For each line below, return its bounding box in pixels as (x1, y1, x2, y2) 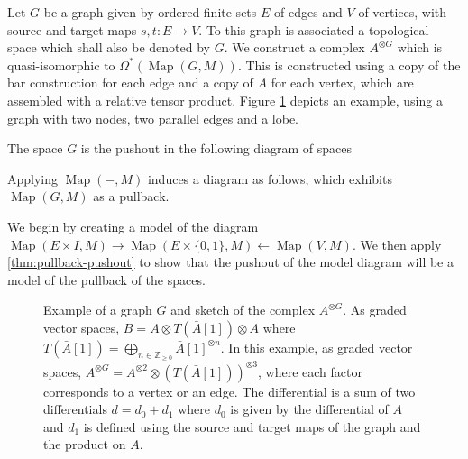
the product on (43, 435, 126, 454)
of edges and (273, 3, 343, 21)
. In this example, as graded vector (220, 337, 413, 356)
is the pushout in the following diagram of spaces (80, 139, 353, 158)
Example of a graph (43, 300, 152, 319)
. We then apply (352, 234, 442, 253)
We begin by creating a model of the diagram (7, 216, 259, 235)
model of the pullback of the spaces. (7, 270, 206, 289)
